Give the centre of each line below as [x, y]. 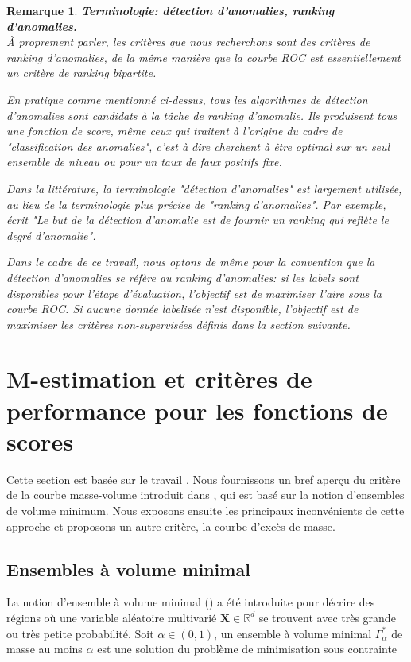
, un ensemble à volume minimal [293, 633]
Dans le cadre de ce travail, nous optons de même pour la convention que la [191, 262]
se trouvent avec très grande [327, 617]
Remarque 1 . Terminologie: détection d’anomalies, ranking [171, 10]
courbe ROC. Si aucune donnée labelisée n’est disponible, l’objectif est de [182, 309]
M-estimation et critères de [159, 379]
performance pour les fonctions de [197, 410]
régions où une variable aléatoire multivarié [112, 617]
